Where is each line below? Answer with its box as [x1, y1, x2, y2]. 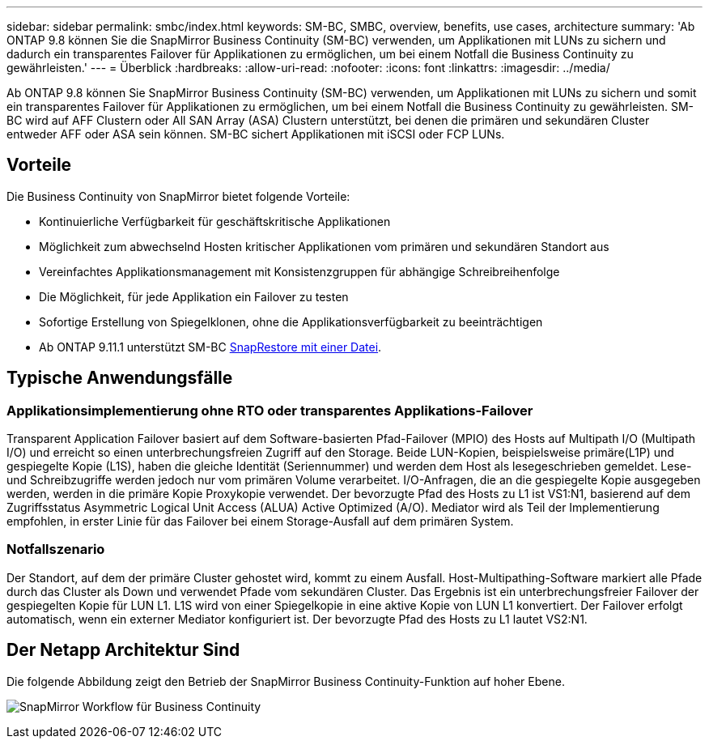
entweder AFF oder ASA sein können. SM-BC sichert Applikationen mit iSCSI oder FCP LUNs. [6, 127, 505, 141]
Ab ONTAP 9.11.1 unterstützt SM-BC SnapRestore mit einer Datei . [39, 339, 382, 354]
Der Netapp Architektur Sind [6, 640, 240, 661]
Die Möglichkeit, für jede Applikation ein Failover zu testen [39, 289, 349, 304]
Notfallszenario [6, 541, 105, 558]
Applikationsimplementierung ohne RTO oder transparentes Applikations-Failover [6, 402, 533, 419]
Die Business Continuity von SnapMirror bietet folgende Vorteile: [6, 189, 350, 203]
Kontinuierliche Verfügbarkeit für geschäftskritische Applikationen [39, 214, 391, 228]
